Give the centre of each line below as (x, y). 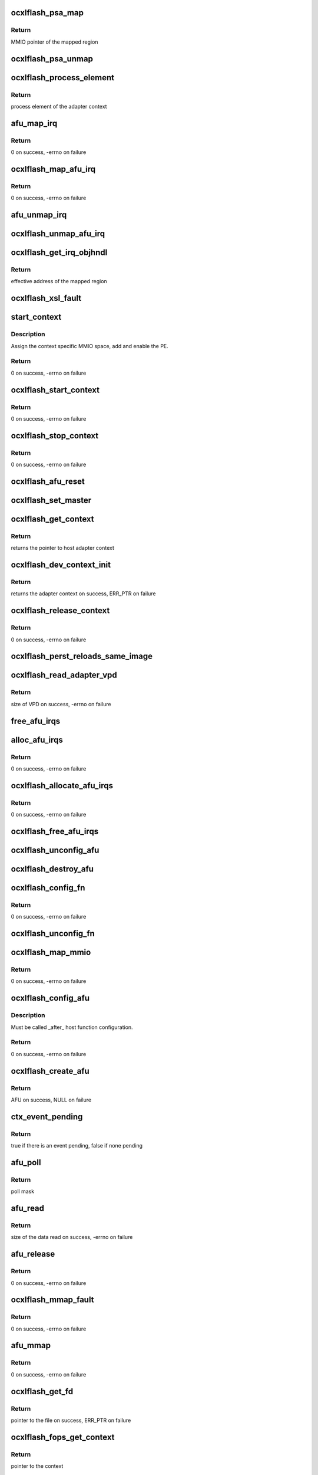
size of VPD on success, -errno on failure (61, 704)
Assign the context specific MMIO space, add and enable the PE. (90, 346)
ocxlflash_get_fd (42, 1392)
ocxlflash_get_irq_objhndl (59, 253)
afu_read (27, 1209)
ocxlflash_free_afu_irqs (55, 831)
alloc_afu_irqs (37, 740)
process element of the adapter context (59, 106)
